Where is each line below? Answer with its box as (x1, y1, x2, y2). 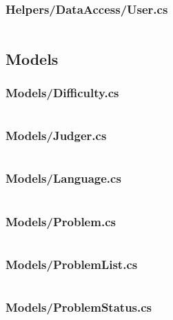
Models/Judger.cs (6, 127, 107, 144)
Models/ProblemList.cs (6, 255, 138, 272)
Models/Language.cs (6, 170, 121, 187)
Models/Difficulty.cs (6, 83, 119, 101)
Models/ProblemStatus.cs (6, 299, 152, 316)
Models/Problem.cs (6, 212, 116, 230)
